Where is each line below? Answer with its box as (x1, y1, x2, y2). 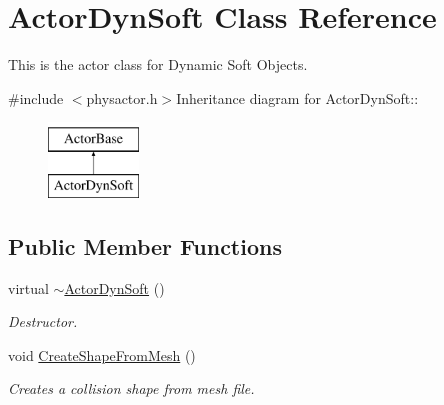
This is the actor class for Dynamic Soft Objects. (8, 54, 308, 75)
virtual (8, 277, 49, 298)
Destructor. (8, 311, 78, 332)
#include (8, 87, 64, 108)
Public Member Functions (8, 230, 282, 261)
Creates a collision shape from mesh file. (8, 378, 255, 399)
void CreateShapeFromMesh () (8, 344, 196, 365)
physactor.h (86, 87, 158, 108)
